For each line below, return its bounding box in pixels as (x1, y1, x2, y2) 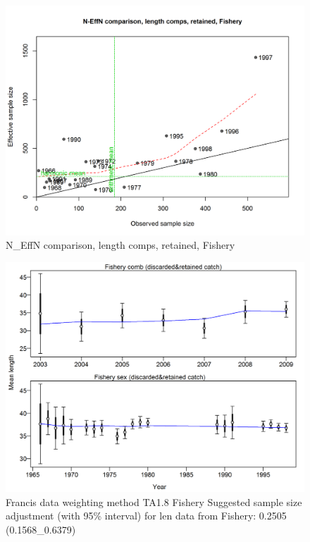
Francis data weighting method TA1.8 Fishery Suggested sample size (6, 494, 302, 509)
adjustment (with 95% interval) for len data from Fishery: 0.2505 (6, 508, 287, 523)
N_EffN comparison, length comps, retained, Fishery (6, 238, 235, 252)
